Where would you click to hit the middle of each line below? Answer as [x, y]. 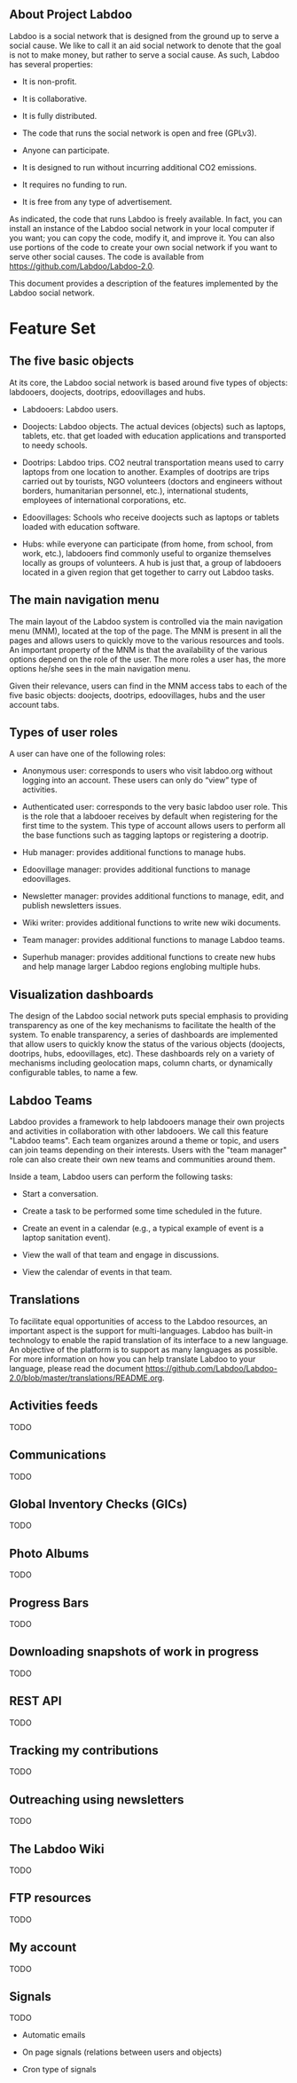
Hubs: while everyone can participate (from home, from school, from [147, 544]
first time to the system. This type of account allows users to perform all [153, 826]
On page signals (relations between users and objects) [122, 2052]
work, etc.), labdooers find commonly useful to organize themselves [147, 553]
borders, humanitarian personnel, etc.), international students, [135, 491]
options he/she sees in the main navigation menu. [100, 668]
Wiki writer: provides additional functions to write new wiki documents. [151, 923]
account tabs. [34, 704]
